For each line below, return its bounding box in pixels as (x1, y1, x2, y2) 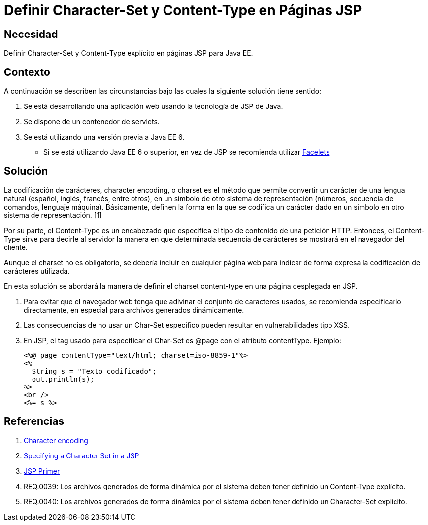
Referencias (4, 415, 65, 428)
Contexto (4, 66, 50, 78)
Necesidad (4, 28, 58, 40)
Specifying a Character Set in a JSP (24, 451, 139, 460)
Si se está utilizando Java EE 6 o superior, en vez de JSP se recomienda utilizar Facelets (43, 148, 330, 157)
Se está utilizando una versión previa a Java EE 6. (24, 133, 185, 141)
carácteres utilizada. (4, 266, 70, 275)
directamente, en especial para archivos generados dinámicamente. (24, 305, 244, 314)
